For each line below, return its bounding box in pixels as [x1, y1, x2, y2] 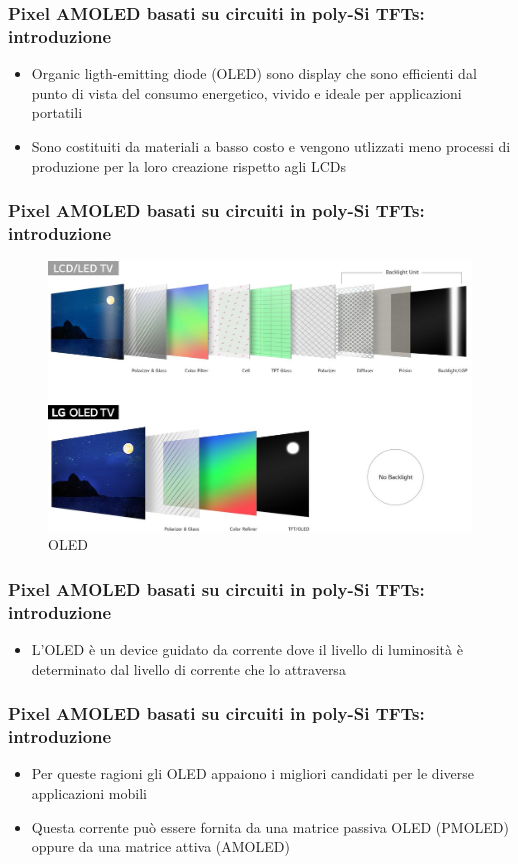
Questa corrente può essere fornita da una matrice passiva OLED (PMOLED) [31, 816, 509, 837]
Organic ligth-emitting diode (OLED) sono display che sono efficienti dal [31, 63, 477, 84]
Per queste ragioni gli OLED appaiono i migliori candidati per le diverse [31, 763, 474, 784]
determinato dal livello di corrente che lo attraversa [31, 658, 346, 679]
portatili [31, 102, 83, 123]
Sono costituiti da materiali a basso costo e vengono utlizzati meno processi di [31, 135, 511, 156]
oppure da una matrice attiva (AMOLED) [31, 836, 290, 857]
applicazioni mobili [31, 783, 147, 804]
